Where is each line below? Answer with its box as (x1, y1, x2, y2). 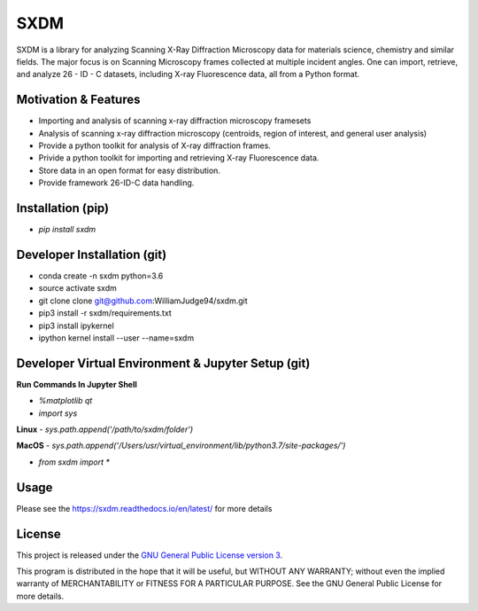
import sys (38, 408, 78, 419)
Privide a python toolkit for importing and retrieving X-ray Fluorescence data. (38, 153, 320, 163)
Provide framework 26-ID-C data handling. (38, 177, 195, 188)
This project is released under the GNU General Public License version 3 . (16, 550, 283, 560)
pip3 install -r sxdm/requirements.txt (38, 308, 172, 318)
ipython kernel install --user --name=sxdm (38, 333, 195, 343)
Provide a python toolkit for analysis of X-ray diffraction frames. (38, 140, 272, 151)
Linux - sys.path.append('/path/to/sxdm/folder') (16, 424, 194, 435)
